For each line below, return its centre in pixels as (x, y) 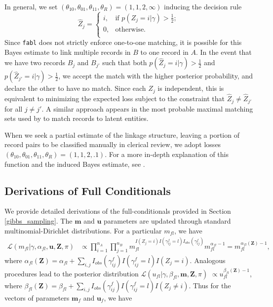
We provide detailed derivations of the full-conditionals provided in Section (118, 211)
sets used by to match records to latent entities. (77, 118)
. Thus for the (210, 285)
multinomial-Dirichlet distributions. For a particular (83, 230)
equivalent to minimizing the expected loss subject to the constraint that (115, 98)
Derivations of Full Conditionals (88, 190)
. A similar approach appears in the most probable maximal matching (147, 108)
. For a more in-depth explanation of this (167, 154)
